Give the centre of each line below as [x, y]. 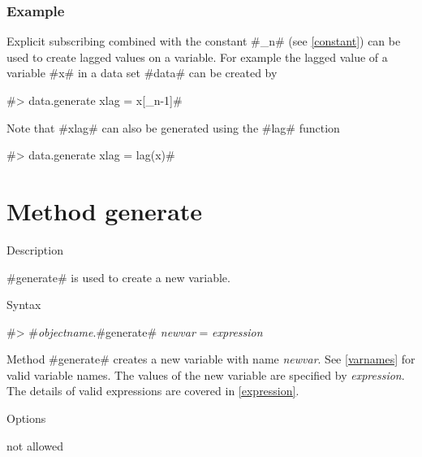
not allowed [35, 445]
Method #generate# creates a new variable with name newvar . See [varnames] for [211, 359]
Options [26, 418]
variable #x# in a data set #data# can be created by [142, 73]
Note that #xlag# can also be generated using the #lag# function [173, 127]
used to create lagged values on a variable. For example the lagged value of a [197, 57]
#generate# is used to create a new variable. [118, 277]
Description [35, 249]
